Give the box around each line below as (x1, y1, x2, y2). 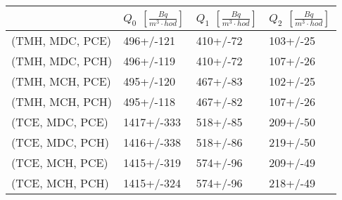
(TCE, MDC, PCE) (11, 114, 108, 130)
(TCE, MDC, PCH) (11, 134, 109, 150)
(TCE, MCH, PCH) (11, 175, 109, 191)
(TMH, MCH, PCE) (11, 73, 111, 89)
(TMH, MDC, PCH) (11, 53, 113, 69)
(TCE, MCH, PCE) (11, 154, 108, 171)
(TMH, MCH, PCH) (11, 93, 112, 109)
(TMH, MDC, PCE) (11, 32, 112, 48)
